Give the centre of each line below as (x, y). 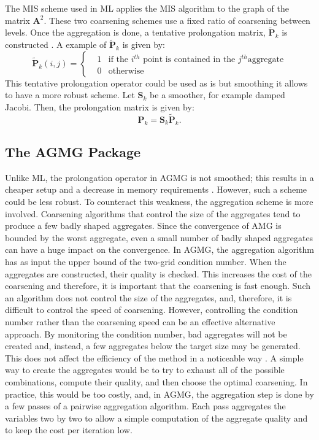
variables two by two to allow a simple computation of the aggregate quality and (156, 418)
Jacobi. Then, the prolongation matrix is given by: (100, 107)
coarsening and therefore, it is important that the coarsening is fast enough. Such (158, 286)
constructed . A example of (56, 44)
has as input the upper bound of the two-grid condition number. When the (146, 261)
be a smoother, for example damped (217, 95)
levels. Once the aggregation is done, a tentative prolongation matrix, (135, 32)
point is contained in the (189, 60)
